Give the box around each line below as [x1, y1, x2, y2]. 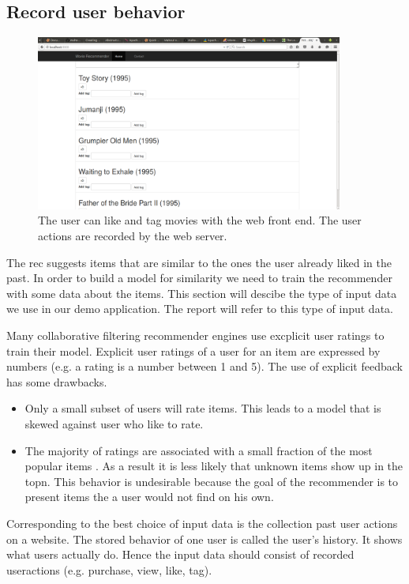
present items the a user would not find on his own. [24, 488, 274, 505]
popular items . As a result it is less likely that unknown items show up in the [24, 458, 403, 474]
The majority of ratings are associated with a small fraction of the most [24, 442, 373, 458]
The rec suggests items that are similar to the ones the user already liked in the [6, 254, 392, 270]
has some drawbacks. [6, 373, 107, 390]
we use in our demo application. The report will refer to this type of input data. [6, 300, 393, 317]
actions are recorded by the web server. [38, 228, 227, 244]
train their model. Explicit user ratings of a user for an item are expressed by [6, 342, 381, 359]
